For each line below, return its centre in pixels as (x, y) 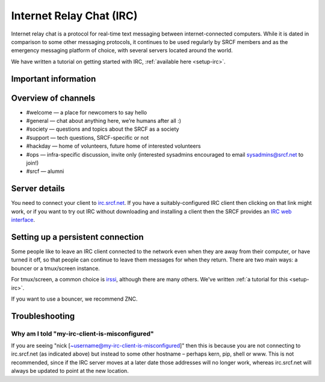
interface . (23, 220)
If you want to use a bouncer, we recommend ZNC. (74, 299)
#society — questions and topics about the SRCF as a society (103, 129)
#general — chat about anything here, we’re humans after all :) (104, 121)
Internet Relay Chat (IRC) (74, 16)
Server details (38, 189)
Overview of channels (53, 98)
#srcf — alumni (45, 171)
